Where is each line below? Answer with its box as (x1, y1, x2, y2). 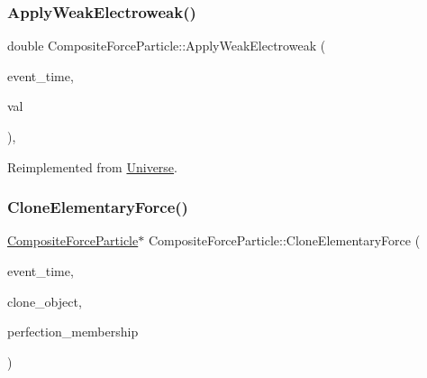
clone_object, (7, 291, 82, 310)
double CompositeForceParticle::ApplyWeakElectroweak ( (7, 36, 326, 55)
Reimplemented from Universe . (7, 157, 177, 176)
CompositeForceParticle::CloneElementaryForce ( (148, 231, 421, 250)
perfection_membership (7, 322, 139, 341)
